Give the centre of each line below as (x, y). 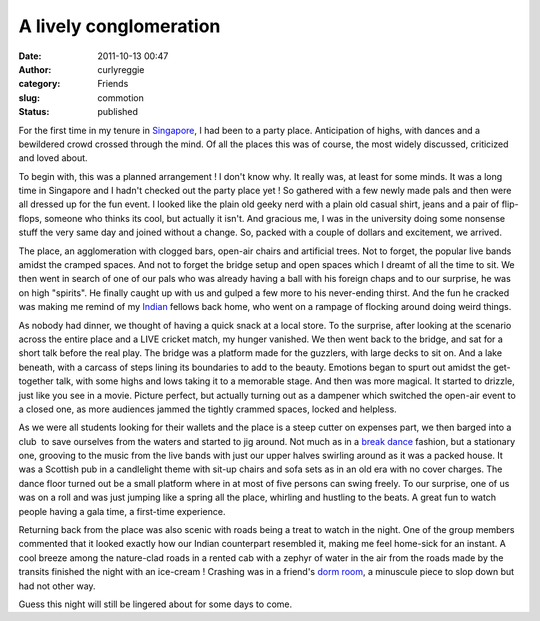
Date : (30, 56)
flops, (30, 218)
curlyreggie (121, 69)
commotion (120, 97)
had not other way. (57, 586)
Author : (35, 69)
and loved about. (53, 158)
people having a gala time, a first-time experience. (122, 511)
